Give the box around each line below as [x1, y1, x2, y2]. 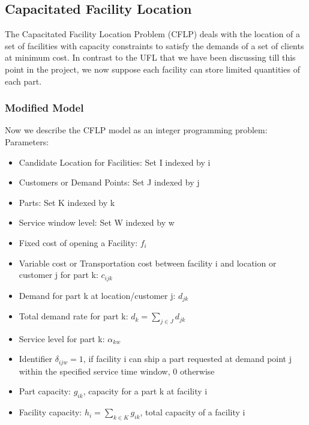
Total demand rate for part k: [19, 310, 128, 322]
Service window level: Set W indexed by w [19, 216, 175, 229]
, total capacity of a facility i [140, 406, 245, 418]
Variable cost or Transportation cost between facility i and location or [19, 256, 277, 269]
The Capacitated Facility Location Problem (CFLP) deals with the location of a [5, 28, 301, 40]
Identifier [19, 352, 53, 365]
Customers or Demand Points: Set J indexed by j [19, 176, 200, 188]
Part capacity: [19, 385, 71, 397]
